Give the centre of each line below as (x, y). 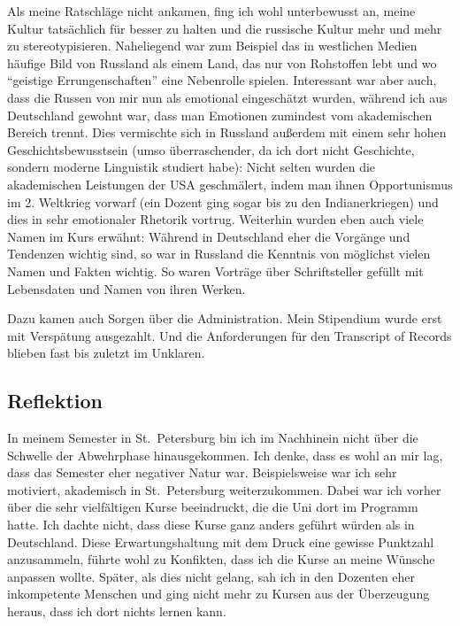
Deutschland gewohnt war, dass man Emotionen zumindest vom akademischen (220, 115)
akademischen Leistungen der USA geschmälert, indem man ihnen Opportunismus (230, 184)
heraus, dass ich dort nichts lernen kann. (117, 611)
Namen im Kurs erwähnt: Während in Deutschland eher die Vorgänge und (209, 236)
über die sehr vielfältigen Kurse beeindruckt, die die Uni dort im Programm (213, 507)
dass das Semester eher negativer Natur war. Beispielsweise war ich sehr (202, 472)
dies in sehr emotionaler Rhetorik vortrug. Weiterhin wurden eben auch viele (215, 219)
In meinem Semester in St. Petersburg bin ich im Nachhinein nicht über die (213, 438)
